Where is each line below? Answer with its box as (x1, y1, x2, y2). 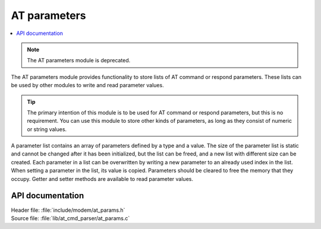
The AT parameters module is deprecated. (27, 57, 131, 64)
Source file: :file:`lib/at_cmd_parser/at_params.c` (11, 214, 130, 222)
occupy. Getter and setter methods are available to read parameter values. (11, 175, 193, 182)
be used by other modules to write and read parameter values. (11, 82, 164, 89)
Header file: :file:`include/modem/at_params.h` (11, 206, 125, 214)
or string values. (27, 125, 67, 133)
